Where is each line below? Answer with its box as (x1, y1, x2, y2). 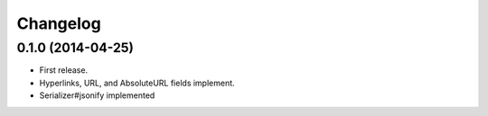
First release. (39, 65, 89, 76)
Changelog (16, 13, 101, 33)
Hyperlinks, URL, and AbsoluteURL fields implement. (39, 77, 235, 88)
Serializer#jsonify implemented (39, 90, 155, 101)
